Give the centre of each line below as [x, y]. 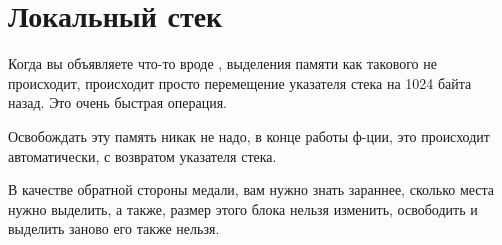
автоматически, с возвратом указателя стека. [142, 155]
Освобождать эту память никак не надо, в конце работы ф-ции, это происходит [249, 135]
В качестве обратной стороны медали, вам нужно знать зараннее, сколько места [251, 189]
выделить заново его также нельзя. [114, 228]
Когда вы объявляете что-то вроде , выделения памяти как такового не [222, 63]
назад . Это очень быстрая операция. [117, 102]
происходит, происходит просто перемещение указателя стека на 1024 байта [240, 82]
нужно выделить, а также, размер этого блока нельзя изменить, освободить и [243, 208]
